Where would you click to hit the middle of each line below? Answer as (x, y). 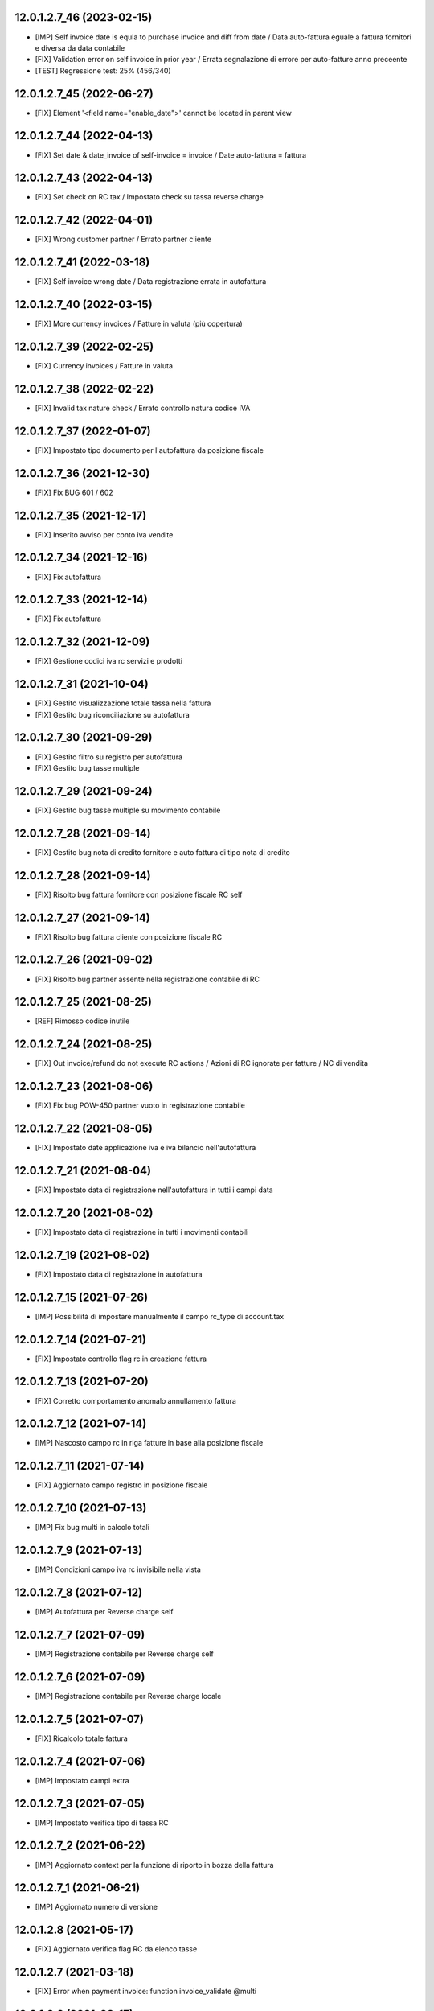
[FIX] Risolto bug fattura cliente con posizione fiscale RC (129, 936)
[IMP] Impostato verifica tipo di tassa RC (102, 1823)
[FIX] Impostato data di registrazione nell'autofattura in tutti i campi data (154, 1190)
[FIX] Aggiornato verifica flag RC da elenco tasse (116, 1949)
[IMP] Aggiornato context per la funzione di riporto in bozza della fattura (154, 1865)
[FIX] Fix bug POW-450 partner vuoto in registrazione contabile (140, 1105)
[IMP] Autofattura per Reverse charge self (104, 1612)
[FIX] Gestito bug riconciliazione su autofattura (113, 714)
